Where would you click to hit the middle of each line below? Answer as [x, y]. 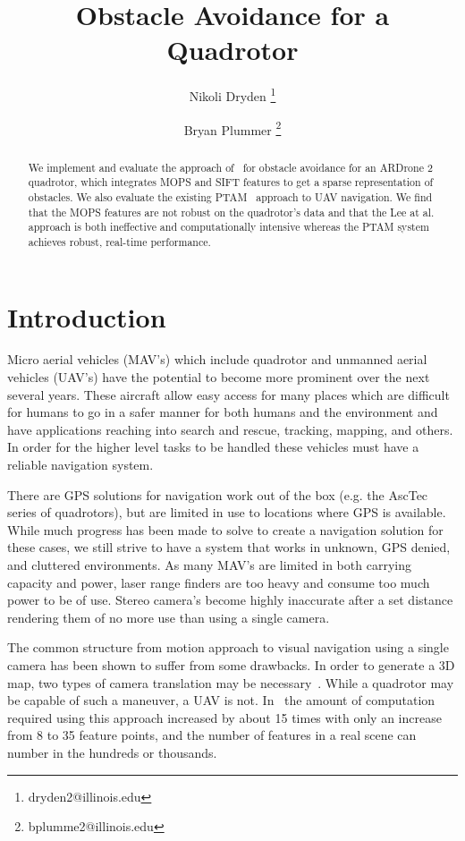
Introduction [87, 316]
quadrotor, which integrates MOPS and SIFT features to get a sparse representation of [231, 182]
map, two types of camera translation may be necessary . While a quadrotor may [231, 682]
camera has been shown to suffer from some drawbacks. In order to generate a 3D [231, 664]
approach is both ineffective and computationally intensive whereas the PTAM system [228, 227]
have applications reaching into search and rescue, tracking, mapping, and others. [230, 429]
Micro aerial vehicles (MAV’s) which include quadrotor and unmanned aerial [217, 359]
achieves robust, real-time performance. [119, 241]
